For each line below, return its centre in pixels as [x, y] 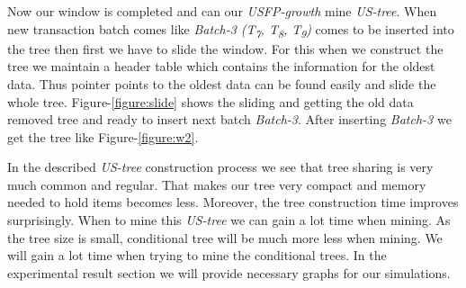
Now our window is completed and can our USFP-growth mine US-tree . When [222, 11]
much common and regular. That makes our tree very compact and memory [217, 184]
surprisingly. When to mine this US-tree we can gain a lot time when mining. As [229, 220]
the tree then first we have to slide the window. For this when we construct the [225, 48]
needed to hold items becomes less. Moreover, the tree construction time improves [233, 202]
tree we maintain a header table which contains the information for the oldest [221, 66]
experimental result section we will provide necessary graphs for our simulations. [229, 272]
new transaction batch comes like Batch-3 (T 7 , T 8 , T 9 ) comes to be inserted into [231, 30]
